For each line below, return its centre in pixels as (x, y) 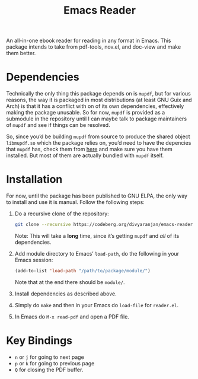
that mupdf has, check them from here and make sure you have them (90, 149)
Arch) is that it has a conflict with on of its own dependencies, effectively (95, 106)
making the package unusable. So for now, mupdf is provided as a (86, 113)
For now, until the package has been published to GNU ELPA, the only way (97, 196)
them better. (21, 53)
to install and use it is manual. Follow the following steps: (76, 202)
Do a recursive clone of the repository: (62, 214)
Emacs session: (34, 260)
